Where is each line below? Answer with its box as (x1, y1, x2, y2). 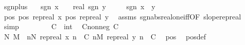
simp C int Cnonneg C (4, 21, 119, 32)
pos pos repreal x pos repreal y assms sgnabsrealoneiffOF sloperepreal (4, 11, 241, 21)
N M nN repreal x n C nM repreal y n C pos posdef (4, 31, 206, 41)
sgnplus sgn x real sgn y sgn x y (4, 1, 155, 11)
